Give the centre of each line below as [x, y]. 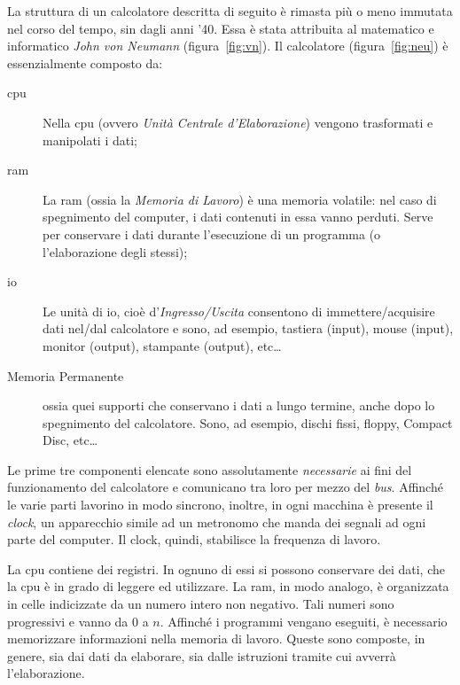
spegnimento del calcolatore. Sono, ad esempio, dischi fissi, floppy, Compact [248, 422]
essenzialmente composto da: [85, 62]
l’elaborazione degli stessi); [115, 251]
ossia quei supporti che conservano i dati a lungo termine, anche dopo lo [239, 405]
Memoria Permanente [66, 375]
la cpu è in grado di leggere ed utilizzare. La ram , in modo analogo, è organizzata [228, 586]
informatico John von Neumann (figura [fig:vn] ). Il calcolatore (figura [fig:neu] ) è [228, 46]
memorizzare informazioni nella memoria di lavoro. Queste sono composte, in [216, 638]
